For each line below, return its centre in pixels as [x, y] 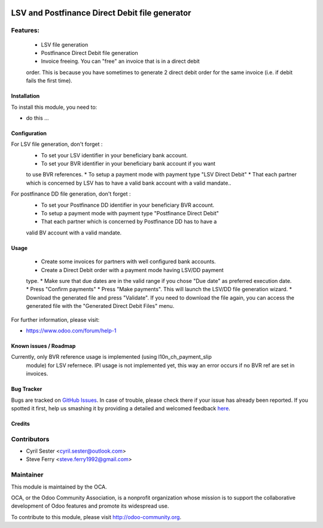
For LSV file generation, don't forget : [57, 144]
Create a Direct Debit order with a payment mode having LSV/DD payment [132, 270]
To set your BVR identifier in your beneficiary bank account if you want [128, 164]
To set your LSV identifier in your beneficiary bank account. [114, 155]
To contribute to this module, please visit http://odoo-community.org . [96, 517]
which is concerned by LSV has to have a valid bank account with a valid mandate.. [129, 183]
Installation [25, 96]
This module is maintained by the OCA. [59, 487]
